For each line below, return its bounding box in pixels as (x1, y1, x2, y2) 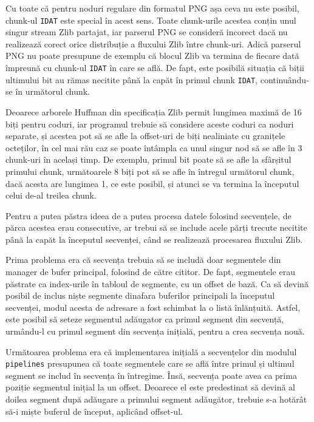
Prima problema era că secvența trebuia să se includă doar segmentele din (5, 253, 281, 266)
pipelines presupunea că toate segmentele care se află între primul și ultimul (5, 357, 295, 370)
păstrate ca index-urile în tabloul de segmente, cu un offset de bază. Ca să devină (5, 277, 309, 290)
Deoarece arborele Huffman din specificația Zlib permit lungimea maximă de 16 (5, 105, 302, 118)
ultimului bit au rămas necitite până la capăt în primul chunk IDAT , (5, 73, 258, 86)
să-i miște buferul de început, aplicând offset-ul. (5, 404, 183, 417)
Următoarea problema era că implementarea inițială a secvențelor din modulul (5, 345, 297, 358)
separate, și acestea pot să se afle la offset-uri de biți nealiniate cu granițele (5, 129, 285, 142)
